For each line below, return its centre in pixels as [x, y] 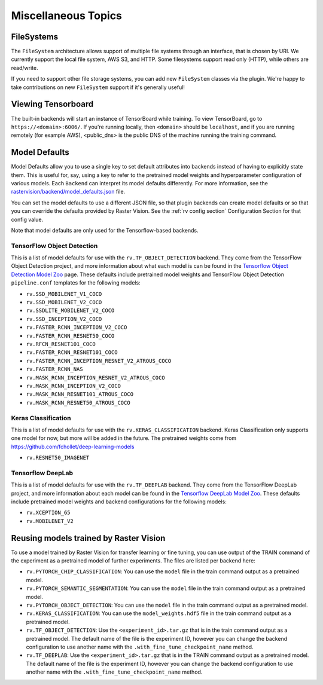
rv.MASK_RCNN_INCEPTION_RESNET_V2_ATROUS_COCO [95, 377]
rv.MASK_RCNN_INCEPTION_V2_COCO [73, 386]
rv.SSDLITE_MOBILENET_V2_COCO [70, 311]
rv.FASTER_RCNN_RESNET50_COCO [70, 336]
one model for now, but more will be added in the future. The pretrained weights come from [124, 438]
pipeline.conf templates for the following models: [76, 283]
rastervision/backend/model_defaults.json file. [68, 192]
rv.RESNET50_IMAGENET [58, 458]
